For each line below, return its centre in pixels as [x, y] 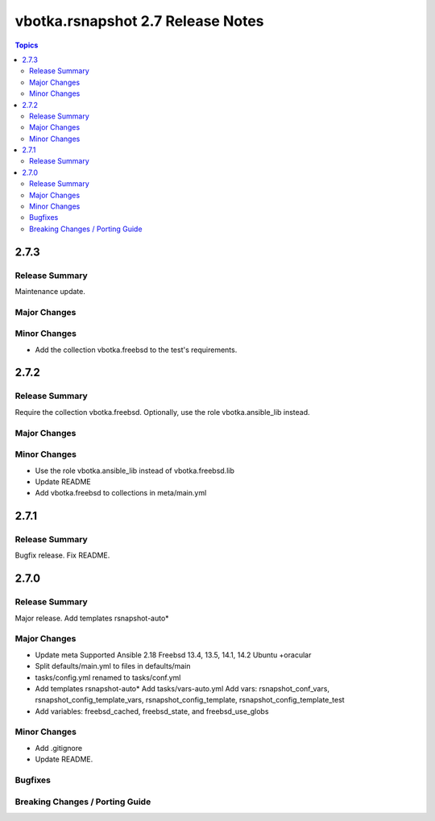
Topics [27, 45]
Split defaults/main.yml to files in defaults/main [113, 666]
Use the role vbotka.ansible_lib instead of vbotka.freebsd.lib [135, 471]
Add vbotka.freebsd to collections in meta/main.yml [121, 493]
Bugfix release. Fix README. [62, 555]
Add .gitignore [59, 748]
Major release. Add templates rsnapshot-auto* [92, 618]
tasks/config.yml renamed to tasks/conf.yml [108, 678]
